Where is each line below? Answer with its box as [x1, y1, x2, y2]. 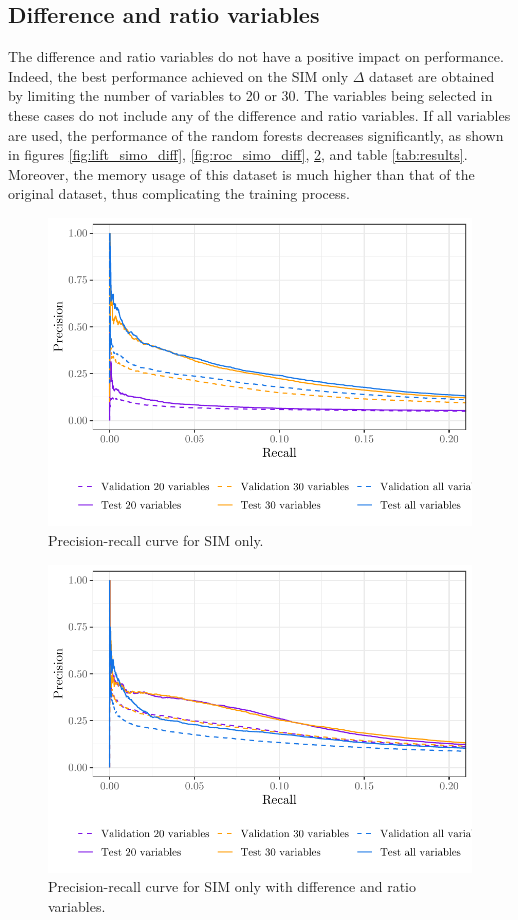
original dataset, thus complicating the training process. [8, 183, 350, 204]
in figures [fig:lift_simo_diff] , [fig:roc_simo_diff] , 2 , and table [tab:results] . [8, 144, 468, 165]
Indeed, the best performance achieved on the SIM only [8, 65, 349, 86]
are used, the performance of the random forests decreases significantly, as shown [8, 124, 504, 145]
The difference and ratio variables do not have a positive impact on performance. [8, 46, 504, 67]
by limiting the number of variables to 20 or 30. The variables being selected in [8, 85, 493, 106]
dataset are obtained [369, 65, 495, 86]
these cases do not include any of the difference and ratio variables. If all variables [8, 104, 511, 125]
